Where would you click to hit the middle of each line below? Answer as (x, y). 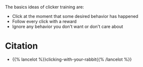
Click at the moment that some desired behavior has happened (75, 16)
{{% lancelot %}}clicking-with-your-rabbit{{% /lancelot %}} (72, 59)
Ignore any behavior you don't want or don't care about (67, 27)
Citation (21, 46)
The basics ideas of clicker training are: (45, 7)
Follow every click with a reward (44, 21)
